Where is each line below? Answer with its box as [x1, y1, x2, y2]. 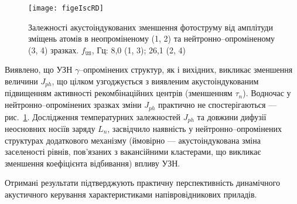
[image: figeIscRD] [28, 4, 104, 12]
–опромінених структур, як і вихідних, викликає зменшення [79, 63, 293, 76]
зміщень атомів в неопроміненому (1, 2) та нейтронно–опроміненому [28, 32, 275, 45]
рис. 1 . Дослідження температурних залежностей [5, 110, 181, 123]
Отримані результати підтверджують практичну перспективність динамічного [5, 176, 280, 189]
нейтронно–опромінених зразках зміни [5, 98, 142, 111]
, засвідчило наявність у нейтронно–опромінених [107, 122, 282, 134]
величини [5, 75, 38, 87]
